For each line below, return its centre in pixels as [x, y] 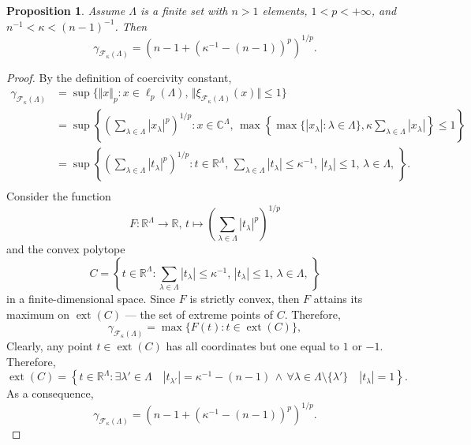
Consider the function [59, 196]
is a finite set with [184, 10]
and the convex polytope [66, 249]
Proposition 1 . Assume [66, 10]
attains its [338, 298]
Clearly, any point [50, 346]
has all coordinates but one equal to [253, 346]
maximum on [38, 314]
